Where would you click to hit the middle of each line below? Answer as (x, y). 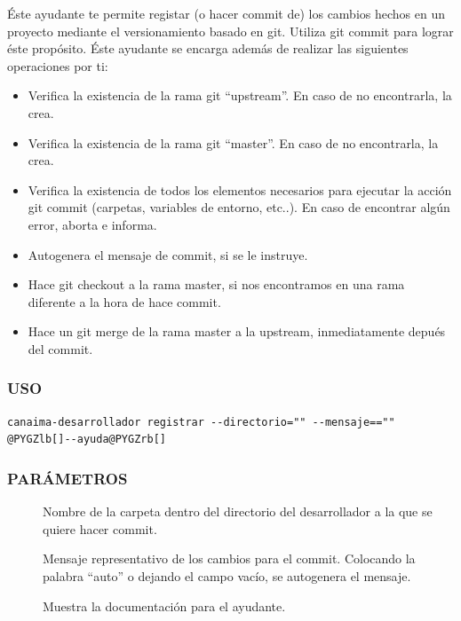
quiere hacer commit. (100, 528)
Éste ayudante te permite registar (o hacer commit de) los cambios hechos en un (226, 13)
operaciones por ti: (58, 65)
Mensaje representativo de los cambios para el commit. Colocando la (229, 558)
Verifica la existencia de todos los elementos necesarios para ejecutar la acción (240, 189)
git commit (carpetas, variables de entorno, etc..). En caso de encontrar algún (239, 207)
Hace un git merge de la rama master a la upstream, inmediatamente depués (237, 331)
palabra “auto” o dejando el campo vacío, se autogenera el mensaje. (227, 575)
